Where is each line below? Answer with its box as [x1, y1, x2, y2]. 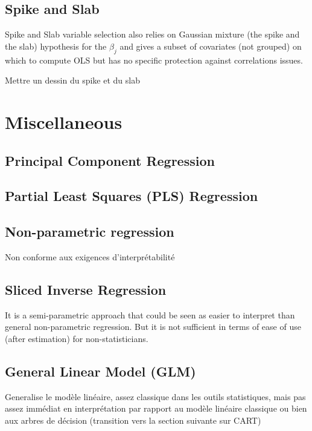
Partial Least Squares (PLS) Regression [5, 186, 258, 205]
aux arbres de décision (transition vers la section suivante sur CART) [5, 413, 261, 426]
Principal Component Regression [5, 151, 215, 169]
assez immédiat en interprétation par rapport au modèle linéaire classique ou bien [5, 402, 307, 415]
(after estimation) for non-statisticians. [5, 332, 148, 344]
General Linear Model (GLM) [5, 361, 196, 380]
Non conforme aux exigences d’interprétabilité [5, 250, 175, 263]
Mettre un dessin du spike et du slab [5, 74, 140, 87]
